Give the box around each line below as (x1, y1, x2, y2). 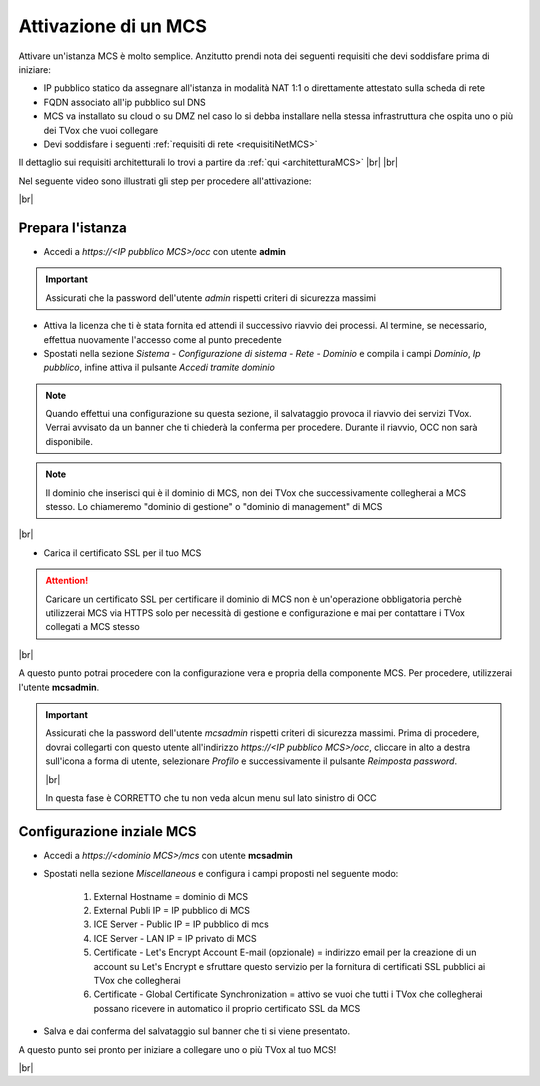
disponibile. (45, 435, 94, 447)
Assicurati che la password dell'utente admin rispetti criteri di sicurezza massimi (45, 291, 377, 304)
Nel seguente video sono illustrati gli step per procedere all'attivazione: (18, 175, 312, 187)
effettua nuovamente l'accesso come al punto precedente (43, 333, 282, 345)
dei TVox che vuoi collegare (43, 124, 159, 136)
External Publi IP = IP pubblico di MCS (93, 904, 250, 916)
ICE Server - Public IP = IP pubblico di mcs (93, 918, 269, 930)
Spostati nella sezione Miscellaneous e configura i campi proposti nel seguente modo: (43, 868, 399, 880)
